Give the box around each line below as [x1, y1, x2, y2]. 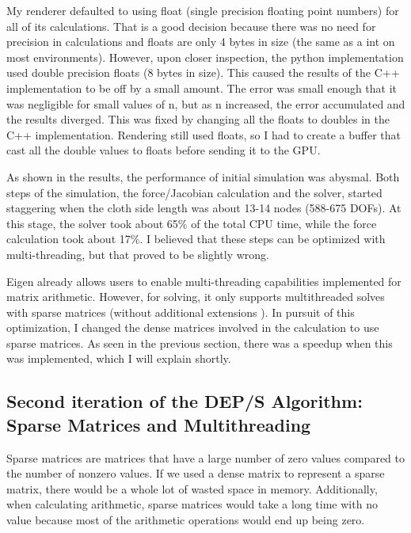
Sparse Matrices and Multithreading [6, 412, 311, 436]
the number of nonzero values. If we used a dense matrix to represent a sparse [6, 465, 385, 482]
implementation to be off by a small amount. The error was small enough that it [6, 79, 398, 96]
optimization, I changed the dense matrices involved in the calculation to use [6, 319, 379, 336]
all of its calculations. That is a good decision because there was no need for [6, 17, 376, 34]
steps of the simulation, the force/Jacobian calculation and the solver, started [6, 184, 382, 200]
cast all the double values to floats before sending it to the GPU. [6, 142, 321, 158]
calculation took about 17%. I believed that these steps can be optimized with [6, 230, 386, 247]
